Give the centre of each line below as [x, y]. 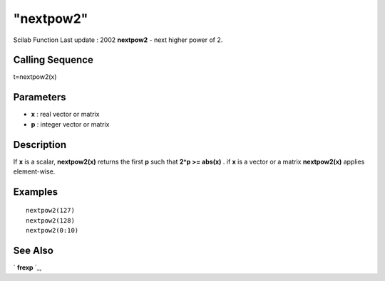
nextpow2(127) [50, 211]
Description [40, 145]
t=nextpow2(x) [35, 77]
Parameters [40, 97]
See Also [33, 251]
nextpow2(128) [50, 220]
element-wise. [34, 171]
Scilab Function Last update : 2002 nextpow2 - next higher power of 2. [118, 40]
